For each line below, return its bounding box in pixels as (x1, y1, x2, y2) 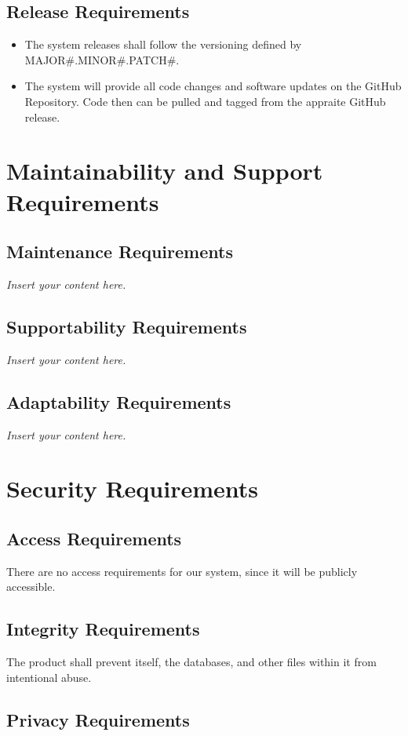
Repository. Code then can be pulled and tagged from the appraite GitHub (24, 93, 386, 109)
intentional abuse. (6, 669, 92, 685)
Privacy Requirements (6, 707, 190, 731)
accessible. (6, 578, 56, 595)
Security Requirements (6, 472, 258, 505)
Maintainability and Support (6, 155, 323, 187)
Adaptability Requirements (6, 389, 231, 414)
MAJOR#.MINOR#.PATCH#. (24, 51, 180, 67)
